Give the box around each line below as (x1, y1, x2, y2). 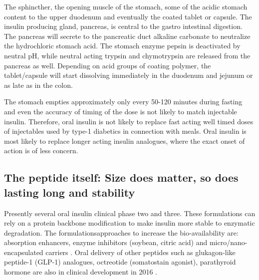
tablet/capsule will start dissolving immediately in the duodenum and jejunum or (4, 70, 253, 80)
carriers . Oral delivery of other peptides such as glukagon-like (45, 247, 236, 257)
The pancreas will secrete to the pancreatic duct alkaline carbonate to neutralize (4, 30, 251, 41)
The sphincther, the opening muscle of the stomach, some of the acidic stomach (4, 1, 248, 11)
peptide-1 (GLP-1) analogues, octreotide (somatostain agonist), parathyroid (4, 257, 236, 267)
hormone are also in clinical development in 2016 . (4, 267, 157, 277)
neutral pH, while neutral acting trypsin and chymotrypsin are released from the (4, 50, 251, 60)
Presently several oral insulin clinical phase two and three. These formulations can (4, 208, 256, 218)
